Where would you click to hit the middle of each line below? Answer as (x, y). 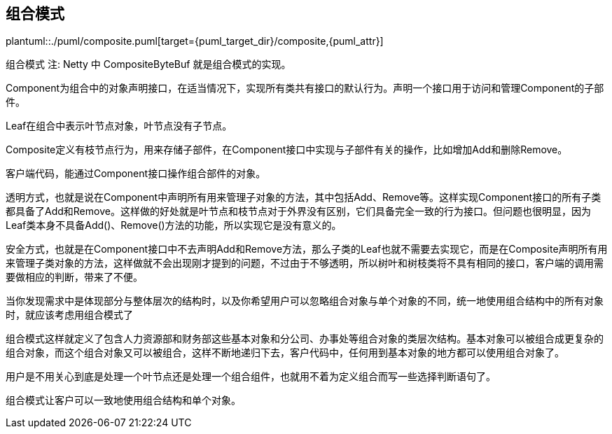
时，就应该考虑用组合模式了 (69, 315)
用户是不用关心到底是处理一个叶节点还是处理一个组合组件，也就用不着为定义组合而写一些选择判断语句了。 (251, 377)
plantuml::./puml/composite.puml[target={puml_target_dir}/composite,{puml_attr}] (195, 41)
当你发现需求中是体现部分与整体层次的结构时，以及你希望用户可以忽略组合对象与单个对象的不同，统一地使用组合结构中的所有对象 (305, 301)
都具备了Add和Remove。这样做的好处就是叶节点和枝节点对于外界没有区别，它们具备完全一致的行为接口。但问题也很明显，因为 (298, 211)
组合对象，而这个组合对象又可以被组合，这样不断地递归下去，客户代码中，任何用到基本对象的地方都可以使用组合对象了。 (285, 353)
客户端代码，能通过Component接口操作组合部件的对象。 (136, 174)
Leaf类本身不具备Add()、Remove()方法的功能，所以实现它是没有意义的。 (174, 225)
